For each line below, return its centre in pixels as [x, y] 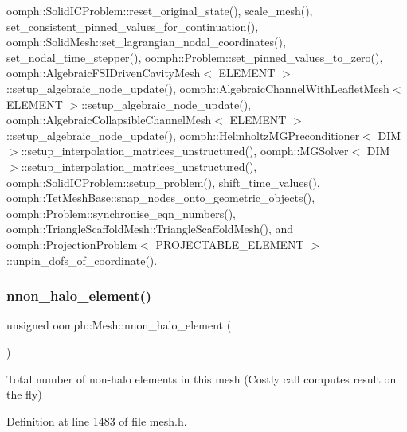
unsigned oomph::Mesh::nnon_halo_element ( [119, 325]
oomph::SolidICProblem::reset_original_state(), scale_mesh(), [160, 10]
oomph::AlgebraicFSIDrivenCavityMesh [104, 73]
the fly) [24, 394]
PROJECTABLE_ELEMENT [230, 244]
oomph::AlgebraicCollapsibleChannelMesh [109, 120]
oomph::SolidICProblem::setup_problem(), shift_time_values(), [163, 182]
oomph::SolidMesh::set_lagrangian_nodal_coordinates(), [146, 42]
